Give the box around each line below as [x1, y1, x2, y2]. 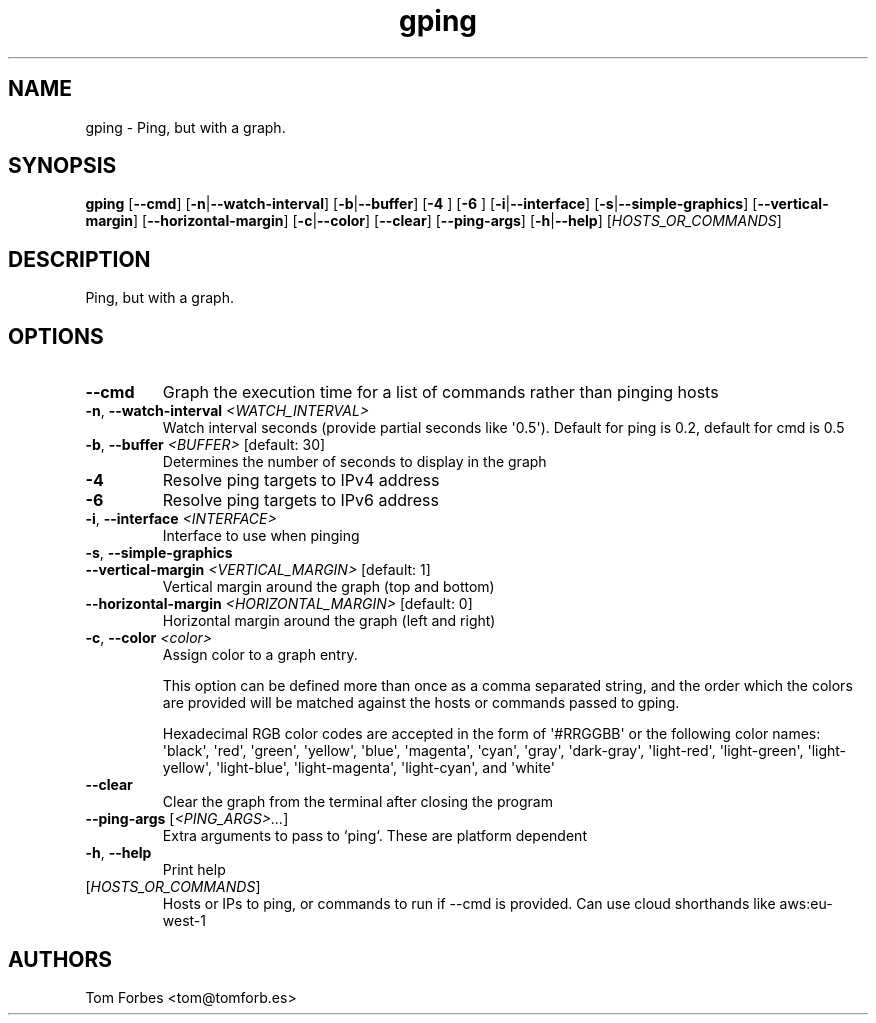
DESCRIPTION [8, 246, 151, 272]
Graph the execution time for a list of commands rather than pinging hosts [162, 382, 719, 403]
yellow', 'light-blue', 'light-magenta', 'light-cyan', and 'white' [162, 759, 555, 777]
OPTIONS [8, 323, 104, 349]
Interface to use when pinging [162, 527, 360, 545]
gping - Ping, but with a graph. [85, 118, 286, 136]
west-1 [162, 912, 206, 930]
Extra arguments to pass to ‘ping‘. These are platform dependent [162, 827, 587, 845]
